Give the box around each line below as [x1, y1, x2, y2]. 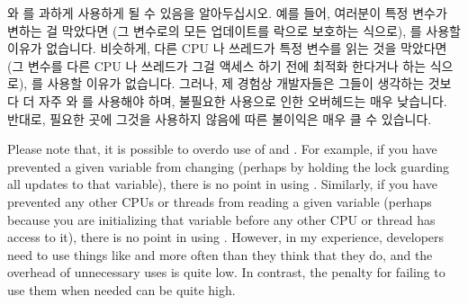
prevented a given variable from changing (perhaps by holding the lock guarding [7, 157, 450, 175]
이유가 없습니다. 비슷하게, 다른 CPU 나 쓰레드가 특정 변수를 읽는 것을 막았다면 [7, 39, 447, 58]
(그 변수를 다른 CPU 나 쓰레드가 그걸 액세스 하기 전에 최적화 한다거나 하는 [7, 56, 427, 75]
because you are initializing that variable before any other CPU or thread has [7, 210, 436, 229]
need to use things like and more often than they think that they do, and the [7, 245, 433, 264]
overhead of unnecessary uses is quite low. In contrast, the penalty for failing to [7, 263, 445, 282]
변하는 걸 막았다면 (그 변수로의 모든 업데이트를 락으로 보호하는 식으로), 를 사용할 [7, 21, 461, 40]
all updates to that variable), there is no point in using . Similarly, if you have [7, 175, 437, 193]
